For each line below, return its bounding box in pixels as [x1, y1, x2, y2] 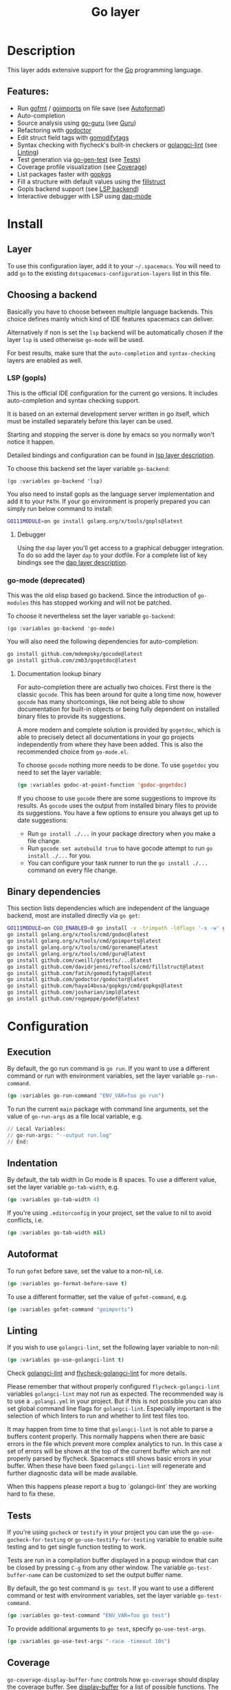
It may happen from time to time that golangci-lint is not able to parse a [7, 1425, 213, 1434]
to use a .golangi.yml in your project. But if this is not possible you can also [7, 1397, 221, 1405]
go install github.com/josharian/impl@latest [7, 989, 140, 996]
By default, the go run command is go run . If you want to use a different [7, 1064, 210, 1072]
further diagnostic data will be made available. [7, 1469, 138, 1478]
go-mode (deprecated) [7, 575, 86, 585]
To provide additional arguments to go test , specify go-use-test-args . [7, 1624, 206, 1633]
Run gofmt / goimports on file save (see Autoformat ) [16, 104, 166, 112]
